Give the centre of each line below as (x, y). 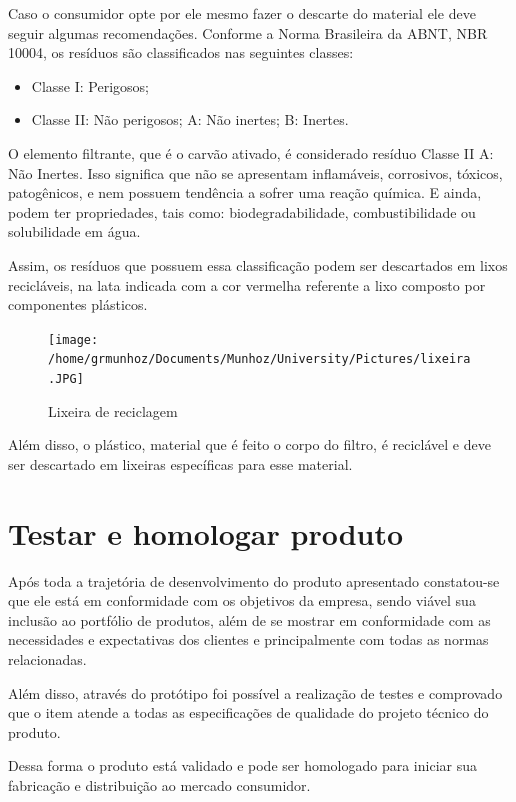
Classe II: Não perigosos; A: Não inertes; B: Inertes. (190, 119)
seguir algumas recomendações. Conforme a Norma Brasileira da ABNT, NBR (248, 32)
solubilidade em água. (74, 231)
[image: (73, 339)
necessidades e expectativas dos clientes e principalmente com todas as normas (248, 639)
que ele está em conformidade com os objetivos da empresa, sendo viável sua (242, 600)
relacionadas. (47, 658)
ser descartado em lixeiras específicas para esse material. (180, 463)
